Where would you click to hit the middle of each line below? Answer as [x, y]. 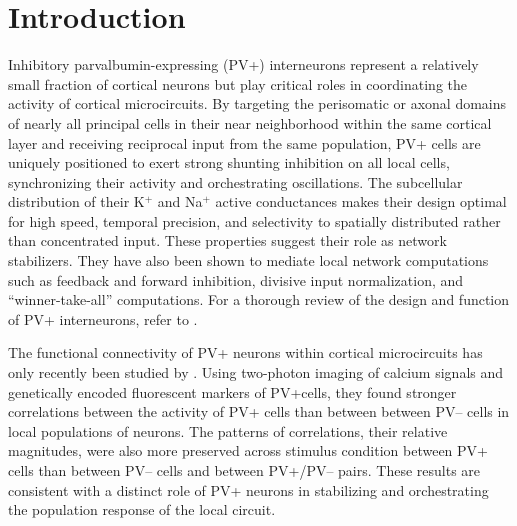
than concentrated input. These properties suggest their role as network [227, 240]
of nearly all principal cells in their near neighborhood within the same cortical [250, 122]
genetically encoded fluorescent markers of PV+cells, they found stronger [232, 391]
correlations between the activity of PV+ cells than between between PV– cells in [259, 411]
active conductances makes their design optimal [361, 201]
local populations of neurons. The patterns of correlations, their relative [228, 430]
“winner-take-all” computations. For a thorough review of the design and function [259, 299]
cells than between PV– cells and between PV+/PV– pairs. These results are [244, 470]
